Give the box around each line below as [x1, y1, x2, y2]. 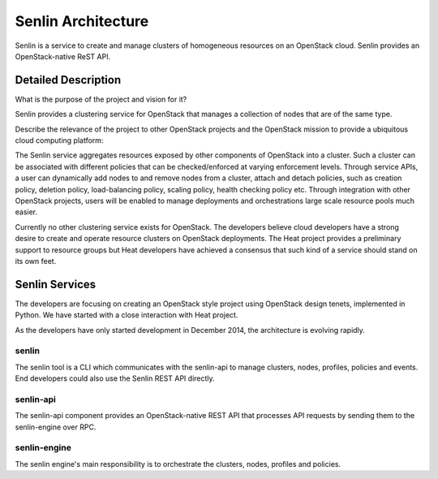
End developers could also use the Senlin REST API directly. [15, 373, 215, 383]
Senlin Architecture [15, 12, 149, 30]
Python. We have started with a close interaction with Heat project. [15, 310, 238, 320]
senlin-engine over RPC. [15, 422, 97, 432]
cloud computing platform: [15, 136, 104, 145]
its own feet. [15, 256, 57, 265]
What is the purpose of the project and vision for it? [15, 94, 187, 104]
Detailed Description [15, 73, 122, 87]
